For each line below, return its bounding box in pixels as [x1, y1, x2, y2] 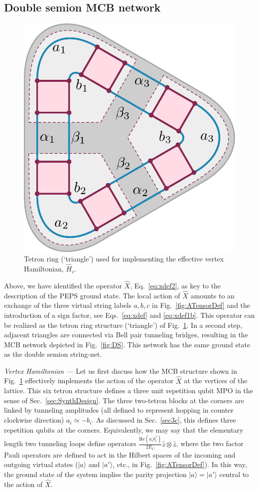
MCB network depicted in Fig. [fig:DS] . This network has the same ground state [4, 339, 251, 349]
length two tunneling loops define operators [4, 438, 136, 449]
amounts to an [190, 290, 235, 300]
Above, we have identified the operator [4, 280, 122, 290]
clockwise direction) [4, 415, 64, 425]
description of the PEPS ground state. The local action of [4, 290, 180, 300]
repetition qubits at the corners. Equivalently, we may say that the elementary [4, 424, 244, 435]
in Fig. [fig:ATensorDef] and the [152, 300, 251, 310]
